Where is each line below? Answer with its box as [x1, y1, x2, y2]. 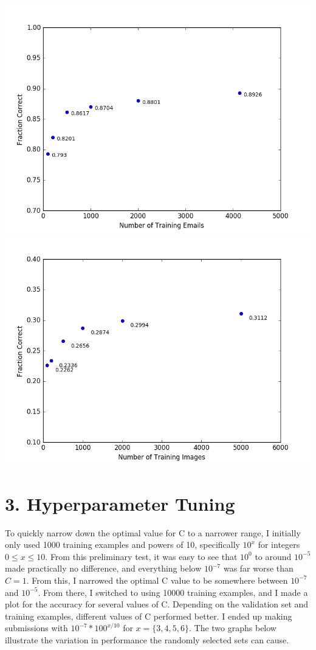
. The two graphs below [188, 621, 276, 634]
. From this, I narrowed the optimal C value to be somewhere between [26, 573, 288, 586]
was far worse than [223, 562, 294, 575]
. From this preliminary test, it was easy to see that [45, 550, 238, 562]
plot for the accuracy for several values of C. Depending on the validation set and [5, 598, 309, 610]
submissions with [5, 621, 68, 634]
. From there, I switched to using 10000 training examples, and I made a [38, 586, 308, 598]
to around [255, 550, 292, 562]
